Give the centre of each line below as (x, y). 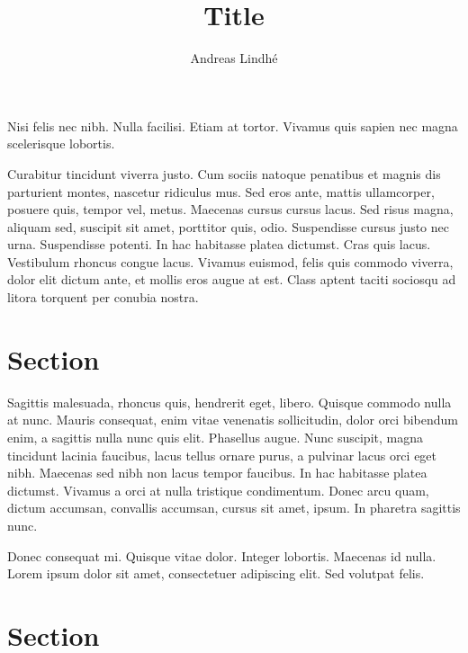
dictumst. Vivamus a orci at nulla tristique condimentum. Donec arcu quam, (218, 490)
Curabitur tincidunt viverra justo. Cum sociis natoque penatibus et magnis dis (224, 173)
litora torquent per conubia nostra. (103, 297)
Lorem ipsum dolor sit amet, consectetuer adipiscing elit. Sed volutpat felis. (216, 573)
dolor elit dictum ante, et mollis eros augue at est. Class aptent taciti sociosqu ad (232, 279)
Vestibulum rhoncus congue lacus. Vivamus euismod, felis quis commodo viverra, (230, 261)
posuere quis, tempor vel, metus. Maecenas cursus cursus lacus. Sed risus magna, (230, 209)
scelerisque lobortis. (61, 143)
